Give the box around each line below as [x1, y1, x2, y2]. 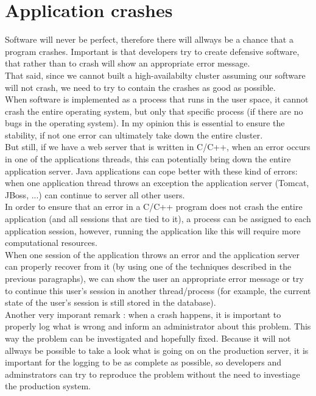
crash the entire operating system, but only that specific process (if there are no [5, 104, 303, 117]
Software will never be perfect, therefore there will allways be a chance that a [5, 33, 293, 46]
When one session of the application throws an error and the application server [5, 248, 300, 261]
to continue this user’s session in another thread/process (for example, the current [5, 284, 311, 297]
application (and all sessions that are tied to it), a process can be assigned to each [5, 212, 311, 225]
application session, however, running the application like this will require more [5, 224, 301, 237]
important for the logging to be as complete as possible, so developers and [5, 356, 282, 369]
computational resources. [5, 236, 97, 249]
